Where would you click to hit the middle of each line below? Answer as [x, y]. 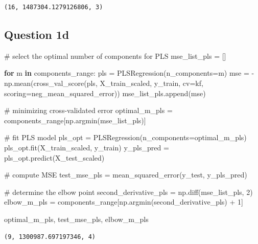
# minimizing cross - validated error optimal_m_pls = [88, 110]
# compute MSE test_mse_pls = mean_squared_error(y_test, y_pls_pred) [126, 175]
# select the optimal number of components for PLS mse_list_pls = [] [115, 56]
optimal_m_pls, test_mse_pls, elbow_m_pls [76, 219]
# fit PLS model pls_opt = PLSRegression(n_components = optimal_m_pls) [125, 137]
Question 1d [37, 34]
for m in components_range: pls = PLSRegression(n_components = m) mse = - [129, 73]
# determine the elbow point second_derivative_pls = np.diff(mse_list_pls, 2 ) [128, 192]
